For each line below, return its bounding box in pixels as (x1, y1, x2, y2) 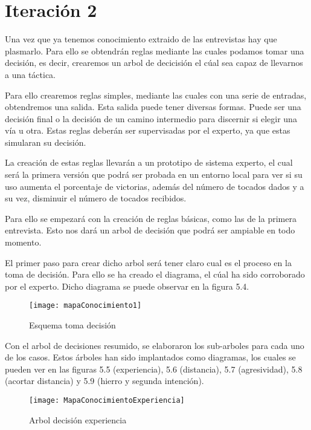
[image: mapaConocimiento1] (29, 301, 142, 310)
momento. (5, 236, 42, 249)
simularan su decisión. (5, 135, 86, 148)
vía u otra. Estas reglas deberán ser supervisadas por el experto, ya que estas (5, 124, 290, 137)
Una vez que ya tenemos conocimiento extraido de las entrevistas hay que (5, 33, 277, 45)
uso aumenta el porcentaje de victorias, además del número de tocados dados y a (5, 180, 304, 192)
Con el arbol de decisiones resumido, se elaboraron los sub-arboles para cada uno (5, 339, 304, 351)
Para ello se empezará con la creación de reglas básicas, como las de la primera (5, 212, 297, 224)
